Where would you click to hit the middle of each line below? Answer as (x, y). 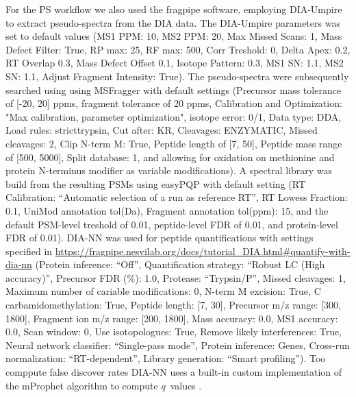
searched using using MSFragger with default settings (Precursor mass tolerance (174, 89)
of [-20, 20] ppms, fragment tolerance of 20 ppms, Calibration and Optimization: (174, 103)
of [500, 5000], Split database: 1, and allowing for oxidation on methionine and (170, 157)
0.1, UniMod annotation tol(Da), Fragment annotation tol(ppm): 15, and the (167, 210)
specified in (29, 251)
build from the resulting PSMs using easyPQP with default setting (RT (156, 183)
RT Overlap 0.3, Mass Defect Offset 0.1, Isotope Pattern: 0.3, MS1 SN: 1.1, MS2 (175, 63)
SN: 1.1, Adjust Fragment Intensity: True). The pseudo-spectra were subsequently (177, 76)
